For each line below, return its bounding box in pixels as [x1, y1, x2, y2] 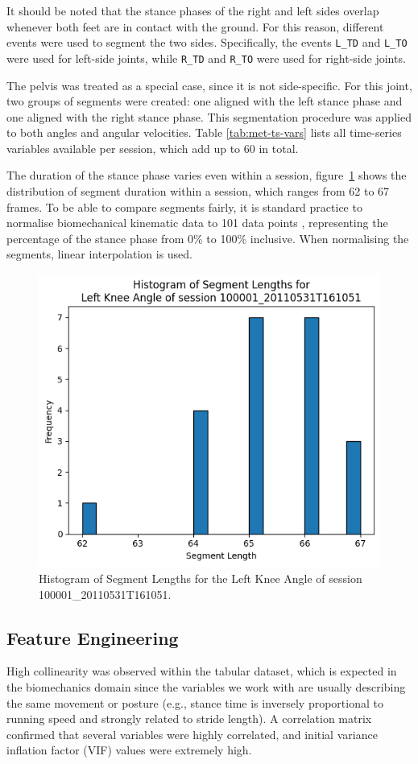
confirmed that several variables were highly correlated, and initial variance [6, 725, 378, 742]
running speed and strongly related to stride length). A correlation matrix [6, 710, 372, 727]
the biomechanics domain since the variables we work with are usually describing [6, 678, 406, 695]
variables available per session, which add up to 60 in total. [6, 139, 299, 156]
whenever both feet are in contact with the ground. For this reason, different [6, 18, 384, 35]
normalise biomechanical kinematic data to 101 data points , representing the [6, 214, 388, 231]
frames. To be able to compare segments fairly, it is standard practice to [6, 198, 362, 215]
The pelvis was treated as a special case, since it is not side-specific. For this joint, [6, 76, 412, 93]
